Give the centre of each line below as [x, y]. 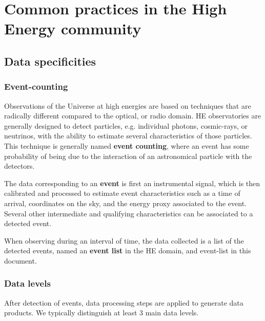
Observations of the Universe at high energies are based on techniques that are [128, 105]
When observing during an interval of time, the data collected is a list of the [124, 240]
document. [21, 260]
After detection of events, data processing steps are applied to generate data [124, 302]
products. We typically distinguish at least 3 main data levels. [101, 313]
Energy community [73, 28]
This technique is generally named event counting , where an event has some [127, 145]
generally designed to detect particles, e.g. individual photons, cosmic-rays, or [126, 125]
